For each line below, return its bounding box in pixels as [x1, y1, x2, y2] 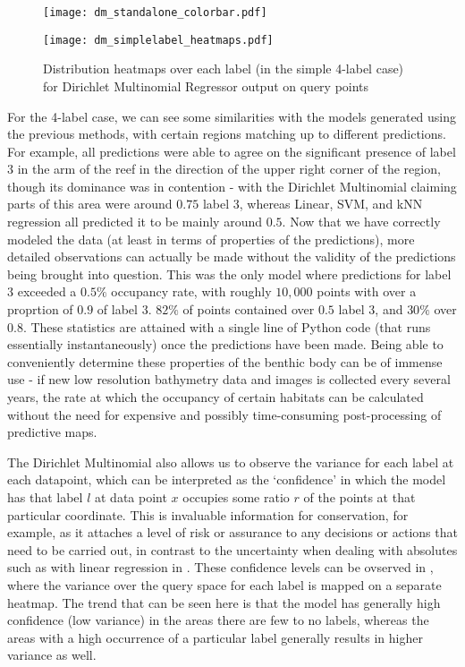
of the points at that [303, 487, 416, 506]
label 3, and [338, 300, 403, 319]
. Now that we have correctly [282, 212, 441, 231]
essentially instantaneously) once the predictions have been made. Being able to [7, 335, 444, 354]
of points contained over [182, 300, 315, 319]
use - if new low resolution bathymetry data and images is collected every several [7, 370, 451, 389]
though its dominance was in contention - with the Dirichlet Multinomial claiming [7, 176, 457, 195]
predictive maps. [7, 423, 97, 441]
